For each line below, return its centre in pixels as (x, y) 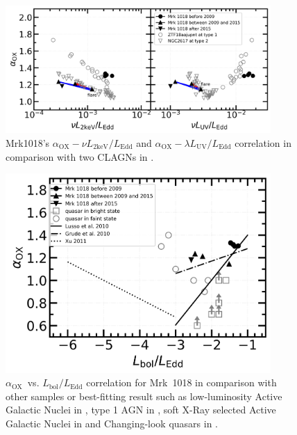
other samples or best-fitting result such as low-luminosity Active (144, 396)
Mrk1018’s (28, 142)
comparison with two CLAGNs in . (80, 156)
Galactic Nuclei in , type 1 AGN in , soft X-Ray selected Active (141, 410)
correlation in (263, 142)
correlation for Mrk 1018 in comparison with (181, 382)
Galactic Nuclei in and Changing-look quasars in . (112, 423)
